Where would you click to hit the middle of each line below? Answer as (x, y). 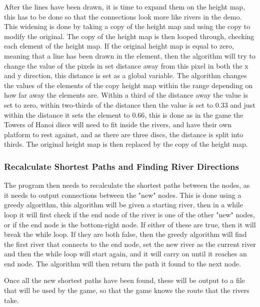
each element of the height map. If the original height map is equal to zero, (119, 46)
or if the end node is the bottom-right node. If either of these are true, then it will (130, 224)
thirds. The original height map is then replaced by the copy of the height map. (126, 144)
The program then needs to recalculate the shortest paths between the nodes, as (127, 185)
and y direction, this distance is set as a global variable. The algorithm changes (125, 75)
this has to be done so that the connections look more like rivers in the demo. (123, 16)
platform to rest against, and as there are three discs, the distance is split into (124, 134)
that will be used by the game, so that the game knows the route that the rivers (127, 290)
